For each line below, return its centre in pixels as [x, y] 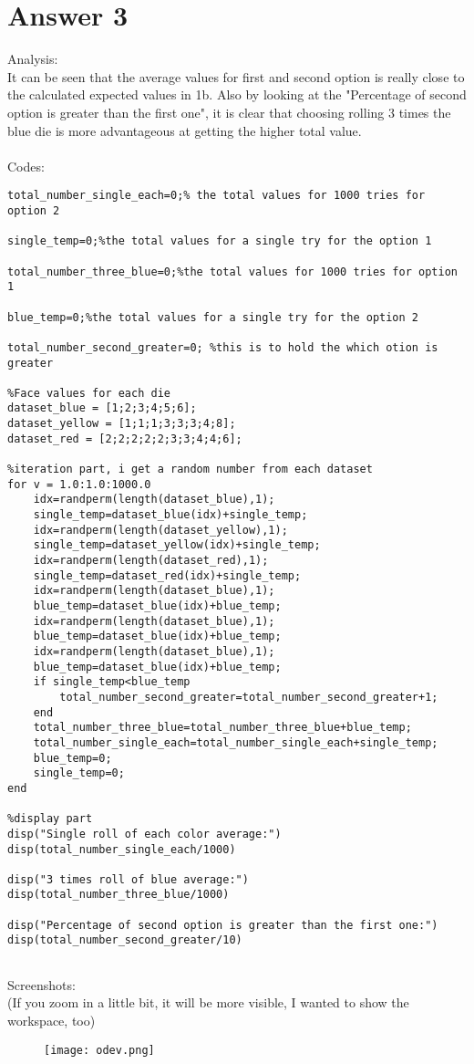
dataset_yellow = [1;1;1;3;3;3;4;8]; [122, 424]
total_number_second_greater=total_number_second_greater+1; [249, 697]
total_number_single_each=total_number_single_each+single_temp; [236, 742]
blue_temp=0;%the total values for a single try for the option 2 [213, 317]
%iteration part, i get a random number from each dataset [190, 469]
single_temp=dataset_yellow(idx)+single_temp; [177, 545]
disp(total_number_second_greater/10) [125, 940]
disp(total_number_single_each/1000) [122, 849]
